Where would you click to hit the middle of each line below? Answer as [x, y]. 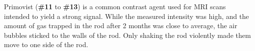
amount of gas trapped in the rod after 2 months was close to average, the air [121, 25]
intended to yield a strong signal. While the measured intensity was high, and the [127, 16]
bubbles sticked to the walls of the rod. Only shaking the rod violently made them [127, 35]
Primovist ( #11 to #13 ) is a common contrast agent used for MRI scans [115, 6]
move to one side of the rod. [46, 44]
